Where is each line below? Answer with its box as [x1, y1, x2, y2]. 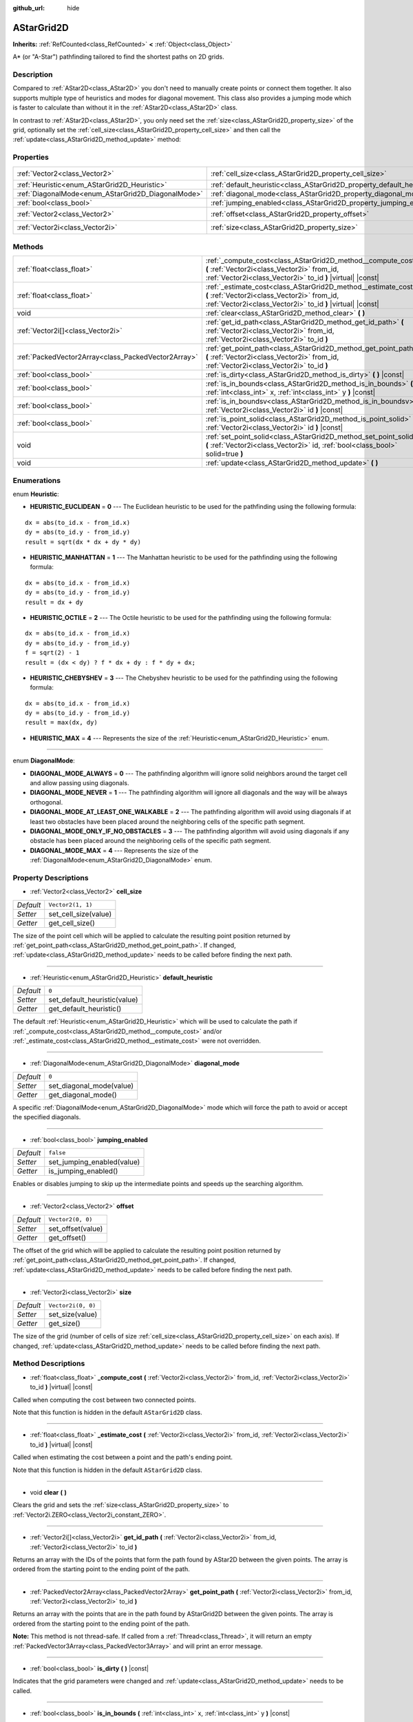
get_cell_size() [48, 918, 96, 928]
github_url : [12, 4, 45, 12]
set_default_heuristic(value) [48, 995, 138, 1005]
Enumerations [12, 475, 61, 485]
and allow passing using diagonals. [30, 779, 129, 787]
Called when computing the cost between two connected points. [12, 1396, 196, 1404]
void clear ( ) [30, 1488, 67, 1496]
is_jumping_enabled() [48, 1166, 118, 1176]
